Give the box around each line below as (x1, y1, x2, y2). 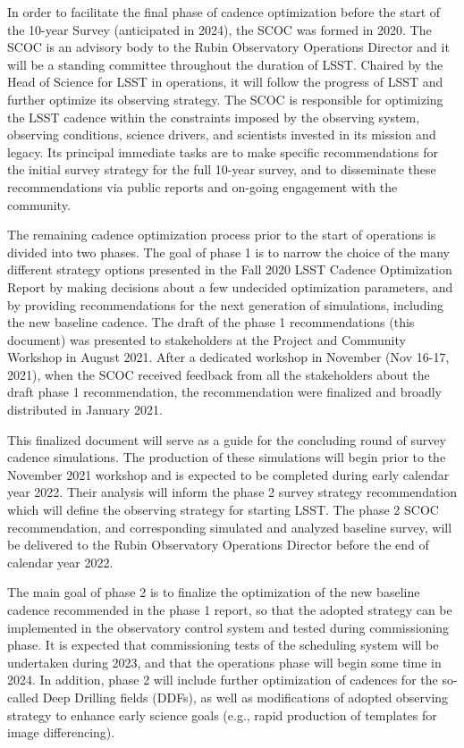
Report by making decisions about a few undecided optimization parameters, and (7, 277, 453, 296)
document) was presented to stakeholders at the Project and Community (7, 330, 406, 349)
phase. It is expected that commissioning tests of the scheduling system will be (7, 635, 439, 654)
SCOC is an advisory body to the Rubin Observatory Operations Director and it (7, 38, 450, 56)
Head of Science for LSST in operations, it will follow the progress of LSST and (7, 72, 443, 91)
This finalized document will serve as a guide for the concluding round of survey (7, 430, 446, 449)
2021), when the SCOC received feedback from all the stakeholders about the (7, 365, 430, 383)
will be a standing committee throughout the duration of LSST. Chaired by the (7, 55, 443, 73)
